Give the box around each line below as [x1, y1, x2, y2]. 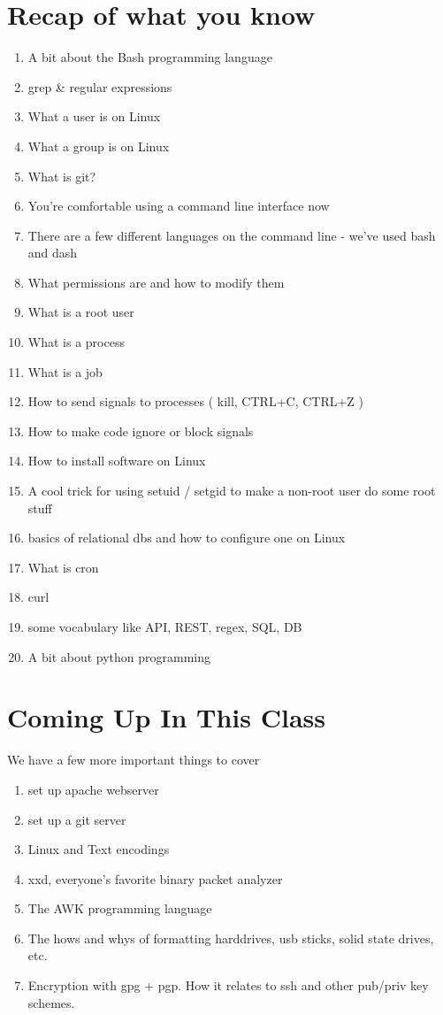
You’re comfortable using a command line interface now [27, 196, 330, 215]
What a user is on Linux [27, 107, 161, 126]
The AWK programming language [27, 899, 212, 918]
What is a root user [27, 303, 134, 321]
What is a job [27, 362, 103, 381]
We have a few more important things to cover [7, 750, 260, 769]
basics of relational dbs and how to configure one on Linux [27, 528, 346, 547]
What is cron [27, 557, 99, 576]
